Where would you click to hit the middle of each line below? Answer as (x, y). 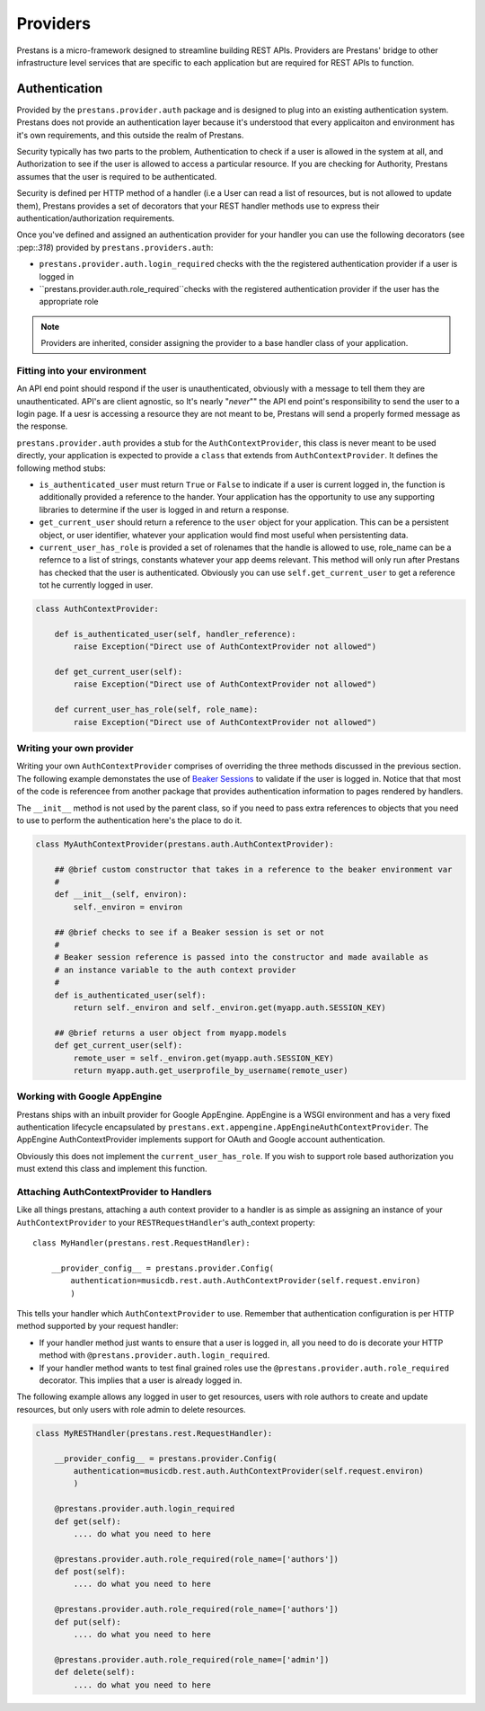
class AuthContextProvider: (97, 609)
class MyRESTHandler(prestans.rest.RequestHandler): (154, 1433)
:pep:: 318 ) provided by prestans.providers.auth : (115, 247)
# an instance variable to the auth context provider (175, 970)
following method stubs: (62, 468)
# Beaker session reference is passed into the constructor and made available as (242, 957)
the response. (42, 426)
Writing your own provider (75, 748)
